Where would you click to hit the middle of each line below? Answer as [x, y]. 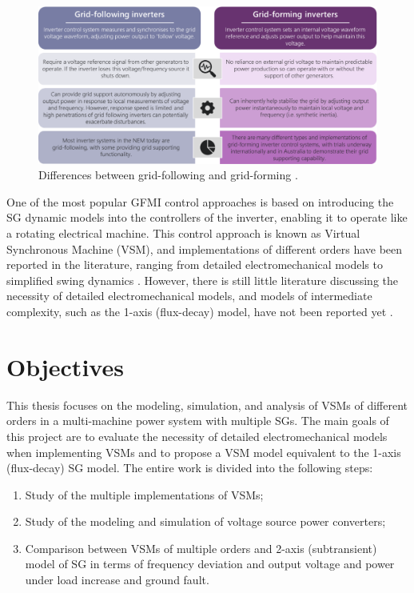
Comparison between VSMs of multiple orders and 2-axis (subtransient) [201, 548]
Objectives [65, 366]
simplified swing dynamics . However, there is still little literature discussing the [202, 280]
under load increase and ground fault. [117, 580]
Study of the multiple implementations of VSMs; [144, 494]
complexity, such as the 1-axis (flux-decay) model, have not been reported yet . [200, 312]
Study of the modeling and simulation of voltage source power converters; [205, 521]
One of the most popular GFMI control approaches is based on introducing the [200, 201]
